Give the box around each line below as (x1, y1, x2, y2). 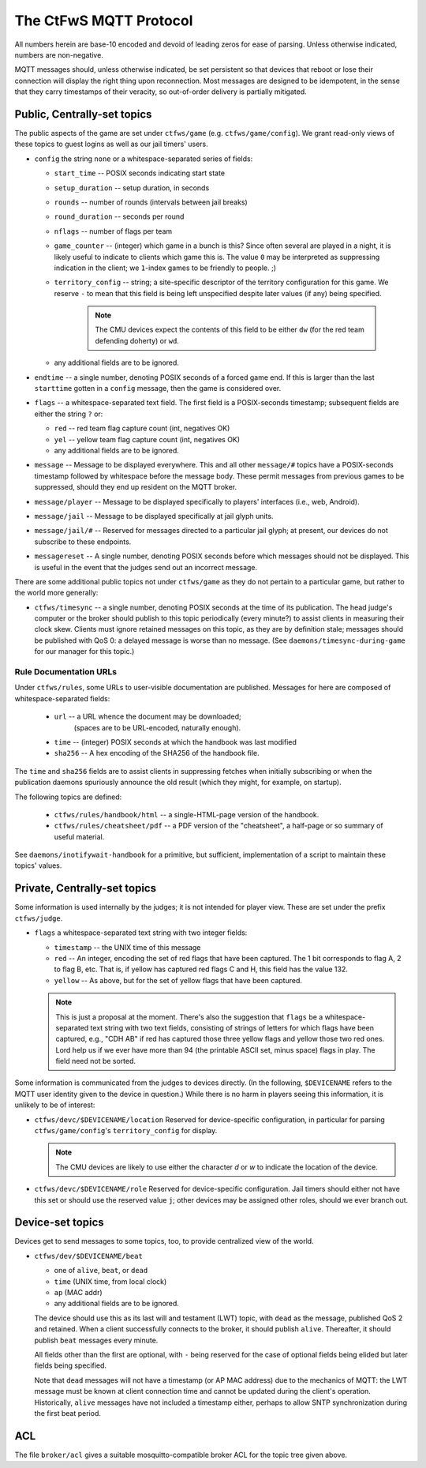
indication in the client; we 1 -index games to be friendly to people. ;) (54, 263, 276, 272)
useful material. (54, 832, 105, 841)
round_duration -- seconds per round (54, 212, 185, 221)
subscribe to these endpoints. (34, 537, 132, 546)
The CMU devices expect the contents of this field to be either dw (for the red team (95, 325, 364, 335)
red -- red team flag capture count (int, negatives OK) (54, 423, 230, 434)
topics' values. (14, 861, 62, 870)
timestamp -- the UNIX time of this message (54, 942, 201, 952)
